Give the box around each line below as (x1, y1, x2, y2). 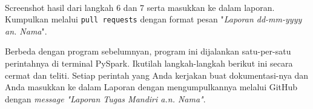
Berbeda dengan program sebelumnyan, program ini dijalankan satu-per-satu (5, 45, 291, 58)
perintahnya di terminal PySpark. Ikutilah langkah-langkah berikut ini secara (5, 57, 293, 70)
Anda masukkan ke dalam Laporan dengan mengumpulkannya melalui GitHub (5, 81, 298, 93)
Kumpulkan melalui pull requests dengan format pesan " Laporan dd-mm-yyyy (5, 13, 302, 25)
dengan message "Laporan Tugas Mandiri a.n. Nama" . (5, 92, 206, 105)
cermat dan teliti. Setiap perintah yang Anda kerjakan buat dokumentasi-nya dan (5, 68, 309, 81)
